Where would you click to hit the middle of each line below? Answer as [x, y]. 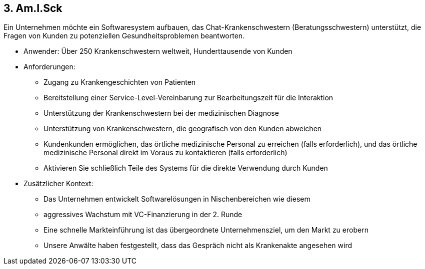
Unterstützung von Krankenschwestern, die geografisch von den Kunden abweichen [183, 129]
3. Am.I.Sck [33, 8]
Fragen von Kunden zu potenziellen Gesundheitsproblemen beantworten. [124, 36]
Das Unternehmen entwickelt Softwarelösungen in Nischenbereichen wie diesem [177, 199]
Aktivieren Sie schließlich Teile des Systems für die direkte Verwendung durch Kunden [186, 168]
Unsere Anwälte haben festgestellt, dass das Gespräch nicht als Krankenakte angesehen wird [198, 246]
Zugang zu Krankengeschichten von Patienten [120, 82]
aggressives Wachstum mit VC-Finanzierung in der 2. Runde [143, 215]
